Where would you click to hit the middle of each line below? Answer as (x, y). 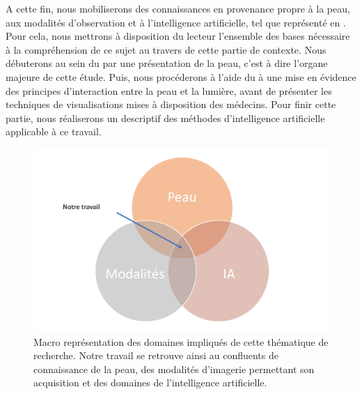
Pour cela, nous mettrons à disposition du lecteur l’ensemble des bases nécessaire (178, 36)
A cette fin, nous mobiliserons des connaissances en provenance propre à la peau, (178, 8)
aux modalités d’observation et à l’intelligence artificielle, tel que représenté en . (176, 22)
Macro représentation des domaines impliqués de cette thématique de (181, 341)
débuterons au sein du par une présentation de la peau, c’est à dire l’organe (167, 63)
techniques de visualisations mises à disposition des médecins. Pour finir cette (171, 104)
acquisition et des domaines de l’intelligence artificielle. (150, 382)
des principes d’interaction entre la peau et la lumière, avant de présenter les (169, 90)
